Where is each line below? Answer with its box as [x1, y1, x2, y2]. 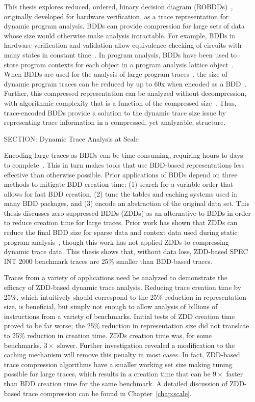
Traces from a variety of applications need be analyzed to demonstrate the [4, 272, 228, 283]
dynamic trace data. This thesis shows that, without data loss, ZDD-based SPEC [4, 246, 248, 257]
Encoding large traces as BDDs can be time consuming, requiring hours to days [4, 150, 243, 160]
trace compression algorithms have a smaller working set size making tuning [4, 359, 232, 369]
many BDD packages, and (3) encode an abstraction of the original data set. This [4, 198, 250, 208]
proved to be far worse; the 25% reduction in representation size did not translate [4, 320, 249, 331]
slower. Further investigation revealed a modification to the [57, 340, 235, 350]
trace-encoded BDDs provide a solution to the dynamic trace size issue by [4, 107, 226, 117]
